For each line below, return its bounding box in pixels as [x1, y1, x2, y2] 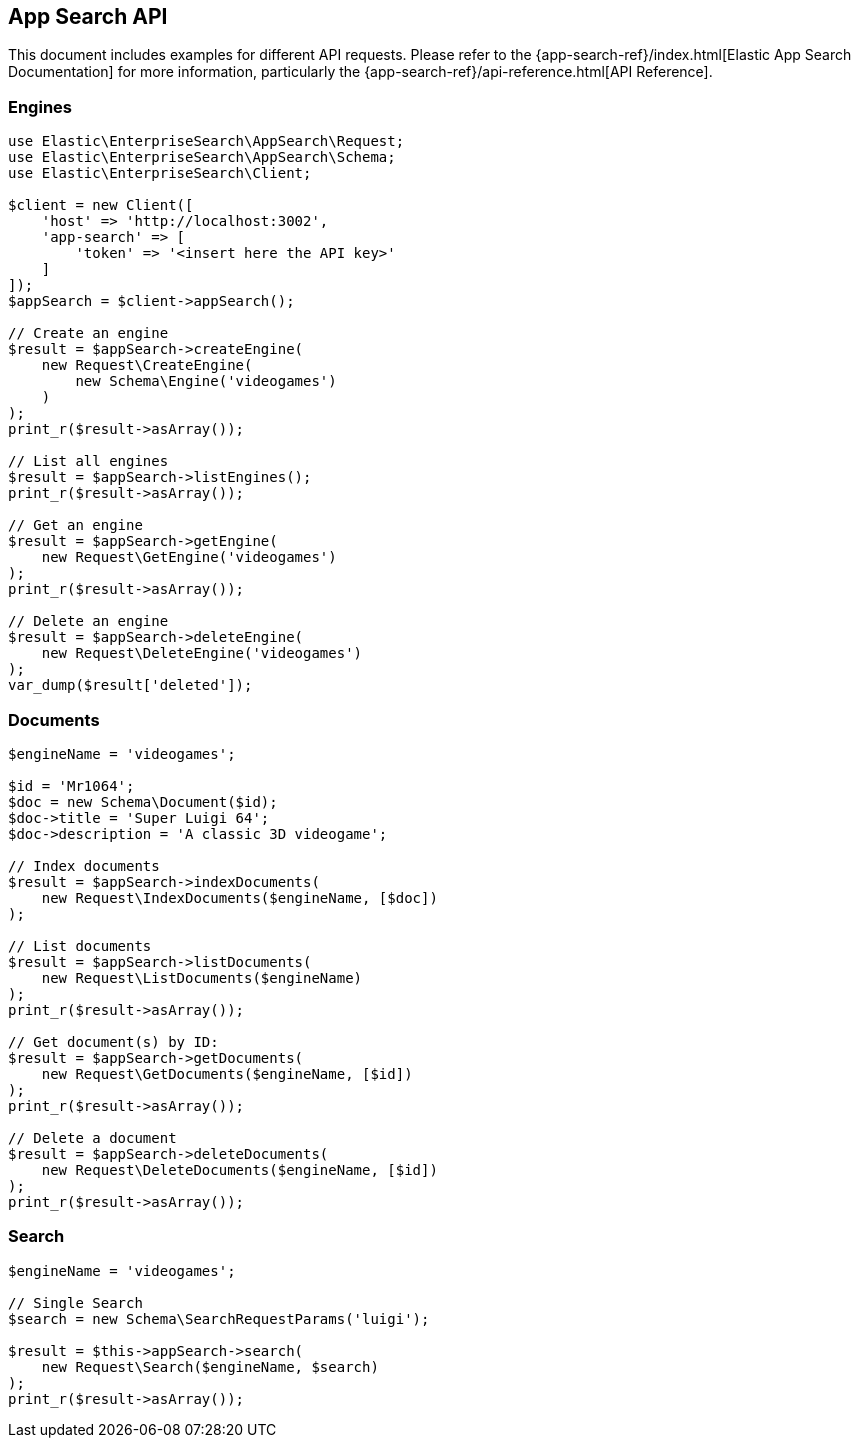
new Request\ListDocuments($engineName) [41, 969, 363, 986]
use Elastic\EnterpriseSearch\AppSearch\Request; [8, 133, 405, 150]
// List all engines [8, 453, 169, 470]
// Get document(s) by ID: [8, 1033, 219, 1050]
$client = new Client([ [8, 197, 194, 214]
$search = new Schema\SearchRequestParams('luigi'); [8, 1310, 430, 1327]
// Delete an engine [8, 613, 169, 630]
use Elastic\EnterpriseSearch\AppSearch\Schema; [8, 149, 396, 166]
